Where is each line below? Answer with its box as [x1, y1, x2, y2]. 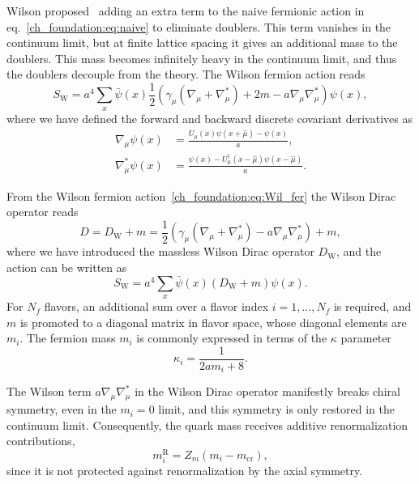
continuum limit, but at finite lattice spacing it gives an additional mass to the [6, 34, 398, 51]
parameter [340, 329, 391, 346]
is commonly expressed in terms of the [136, 329, 327, 346]
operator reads [6, 203, 79, 220]
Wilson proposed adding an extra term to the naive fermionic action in [6, 2, 365, 19]
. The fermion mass [19, 329, 116, 346]
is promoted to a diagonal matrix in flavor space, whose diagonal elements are [19, 313, 407, 330]
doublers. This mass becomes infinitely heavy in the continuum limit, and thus [6, 49, 397, 66]
